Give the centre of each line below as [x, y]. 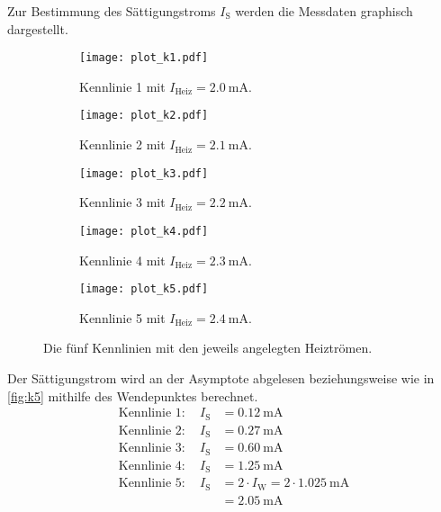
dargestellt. [38, 28]
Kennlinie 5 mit [122, 317]
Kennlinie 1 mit [122, 86]
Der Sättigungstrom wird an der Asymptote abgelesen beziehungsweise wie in [221, 378]
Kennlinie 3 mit [122, 202]
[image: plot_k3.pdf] [144, 173]
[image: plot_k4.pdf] [144, 231]
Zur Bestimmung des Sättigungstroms [112, 11]
